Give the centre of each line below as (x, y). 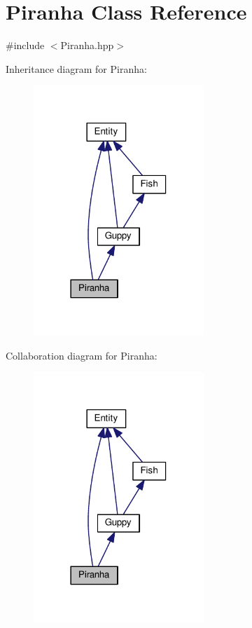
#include (25, 45)
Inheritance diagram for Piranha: (76, 68)
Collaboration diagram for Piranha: (82, 355)
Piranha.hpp (87, 45)
